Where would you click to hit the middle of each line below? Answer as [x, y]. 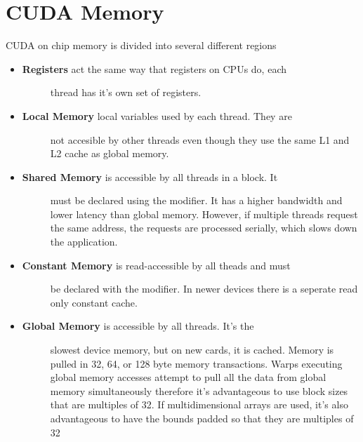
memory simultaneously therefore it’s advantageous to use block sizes [199, 390]
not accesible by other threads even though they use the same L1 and [200, 139]
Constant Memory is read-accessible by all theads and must [156, 265]
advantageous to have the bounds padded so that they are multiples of [202, 418]
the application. [84, 242]
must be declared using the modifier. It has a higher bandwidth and [196, 200]
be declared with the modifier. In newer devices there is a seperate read [204, 289]
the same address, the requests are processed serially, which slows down [204, 228]
